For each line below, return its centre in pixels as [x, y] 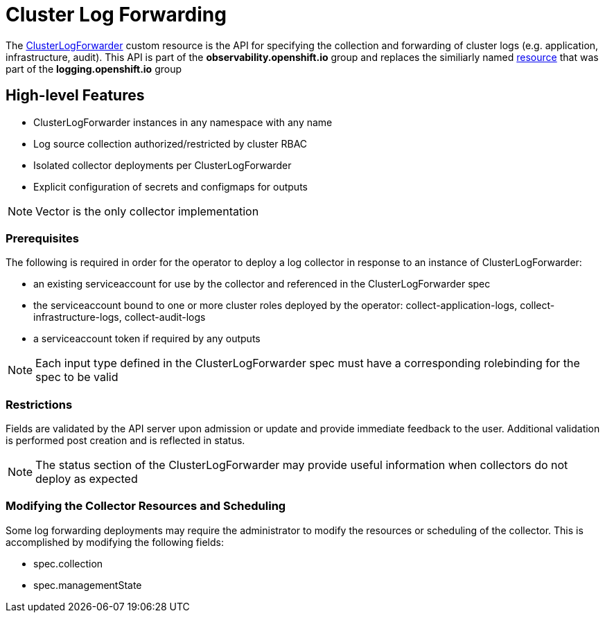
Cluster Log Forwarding [116, 15]
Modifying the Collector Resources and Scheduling [146, 506]
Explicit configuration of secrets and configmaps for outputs [170, 186]
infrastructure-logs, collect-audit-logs [120, 317]
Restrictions [39, 404]
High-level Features [75, 96]
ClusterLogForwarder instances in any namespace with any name [183, 122]
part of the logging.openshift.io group [94, 69]
